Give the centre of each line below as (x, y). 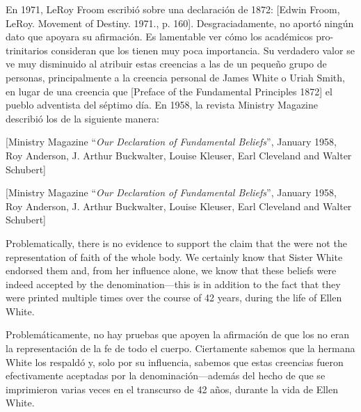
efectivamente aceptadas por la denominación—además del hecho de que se (166, 375)
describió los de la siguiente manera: (82, 118)
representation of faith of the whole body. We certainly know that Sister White (174, 256)
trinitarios (27, 50)
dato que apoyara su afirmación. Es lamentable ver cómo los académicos (159, 37)
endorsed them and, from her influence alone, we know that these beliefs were (171, 270)
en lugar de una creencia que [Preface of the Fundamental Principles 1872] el (169, 91)
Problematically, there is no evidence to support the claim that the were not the (176, 243)
